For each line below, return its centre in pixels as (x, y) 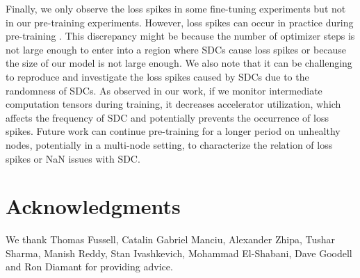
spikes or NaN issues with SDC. (73, 158)
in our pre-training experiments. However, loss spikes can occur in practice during (180, 22)
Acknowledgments (93, 206)
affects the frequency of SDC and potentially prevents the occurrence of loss (167, 117)
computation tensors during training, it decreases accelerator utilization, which (173, 104)
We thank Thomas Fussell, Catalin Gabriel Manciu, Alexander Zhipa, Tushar (171, 239)
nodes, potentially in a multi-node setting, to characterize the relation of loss (169, 144)
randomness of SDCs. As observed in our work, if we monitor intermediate (164, 90)
